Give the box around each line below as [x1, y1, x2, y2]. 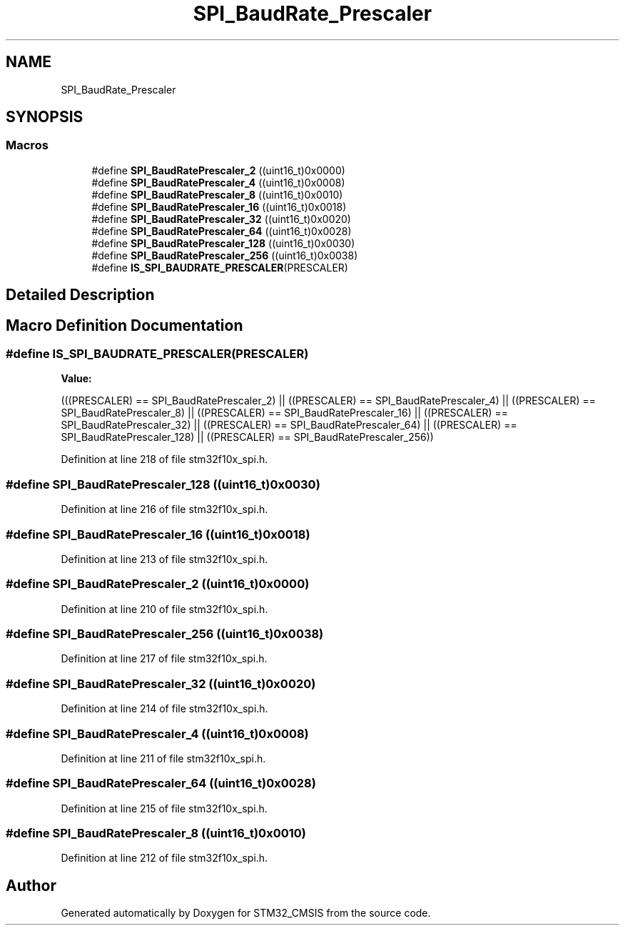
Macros [6, 138, 49, 153]
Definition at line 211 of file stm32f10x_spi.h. [61, 752, 266, 765]
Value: [61, 372, 92, 385]
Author [6, 876, 56, 895]
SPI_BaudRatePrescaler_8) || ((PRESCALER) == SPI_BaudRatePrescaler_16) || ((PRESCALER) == [61, 407, 509, 419]
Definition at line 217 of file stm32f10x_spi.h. [61, 652, 268, 665]
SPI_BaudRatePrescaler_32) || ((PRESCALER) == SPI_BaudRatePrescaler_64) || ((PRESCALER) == [61, 419, 517, 432]
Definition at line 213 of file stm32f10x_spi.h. [61, 552, 268, 565]
